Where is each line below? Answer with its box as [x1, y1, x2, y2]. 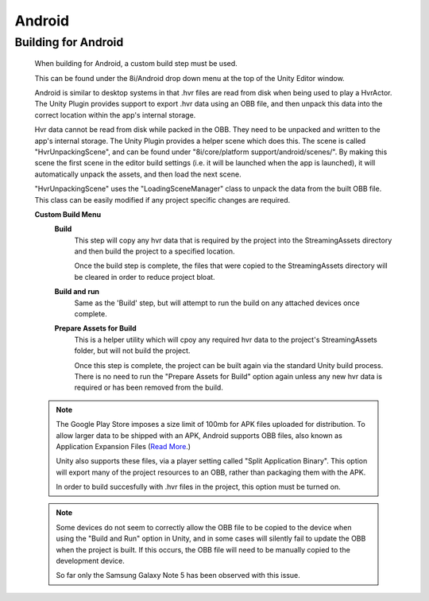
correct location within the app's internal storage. [34, 110, 196, 119]
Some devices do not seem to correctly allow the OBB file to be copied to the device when [56, 522, 353, 532]
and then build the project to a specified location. [74, 246, 235, 256]
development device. [56, 556, 125, 566]
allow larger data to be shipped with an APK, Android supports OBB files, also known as [56, 430, 343, 440]
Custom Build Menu [34, 209, 102, 219]
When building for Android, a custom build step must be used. [34, 59, 238, 68]
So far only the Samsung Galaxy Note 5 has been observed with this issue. [56, 571, 301, 580]
